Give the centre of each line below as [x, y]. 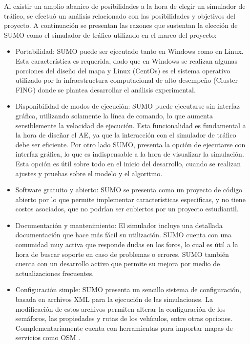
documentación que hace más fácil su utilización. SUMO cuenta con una [124, 235]
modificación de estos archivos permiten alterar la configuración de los [120, 309]
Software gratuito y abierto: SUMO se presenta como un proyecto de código [129, 190]
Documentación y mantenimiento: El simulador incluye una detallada [119, 225]
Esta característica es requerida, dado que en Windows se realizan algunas [126, 60]
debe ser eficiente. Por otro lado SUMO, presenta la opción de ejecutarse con [130, 144]
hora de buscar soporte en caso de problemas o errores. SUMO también [122, 254]
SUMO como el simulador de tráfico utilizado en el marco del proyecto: [110, 34]
